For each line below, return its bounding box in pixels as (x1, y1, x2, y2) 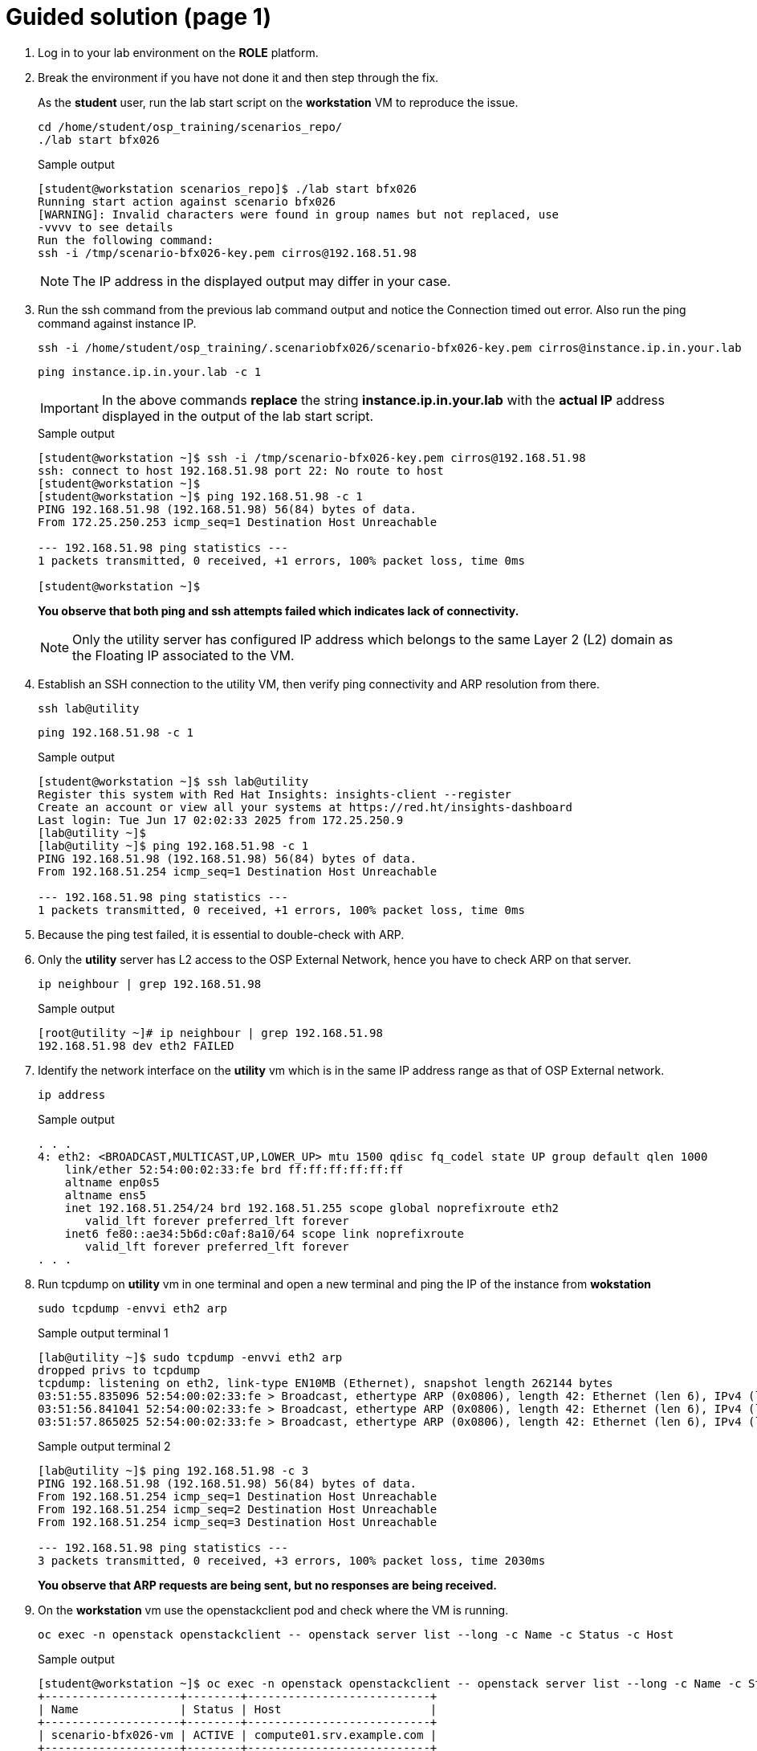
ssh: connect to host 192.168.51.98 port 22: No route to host (38, 463, 444, 477)
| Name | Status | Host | (38, 1702, 438, 1716)
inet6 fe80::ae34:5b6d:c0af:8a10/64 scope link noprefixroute (64, 1227, 465, 1240)
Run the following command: (38, 233, 214, 247)
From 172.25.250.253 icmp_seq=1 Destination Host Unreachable (38, 515, 438, 529)
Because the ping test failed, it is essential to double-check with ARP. (38, 927, 405, 941)
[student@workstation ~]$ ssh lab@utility (38, 774, 309, 788)
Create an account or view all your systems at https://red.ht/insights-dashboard (38, 800, 572, 814)
